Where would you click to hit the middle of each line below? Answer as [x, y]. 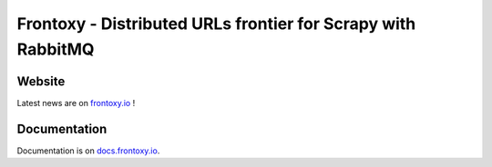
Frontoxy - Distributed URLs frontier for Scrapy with [216, 24]
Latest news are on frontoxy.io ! [76, 103]
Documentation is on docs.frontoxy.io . [88, 151]
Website [41, 81]
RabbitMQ [56, 49]
